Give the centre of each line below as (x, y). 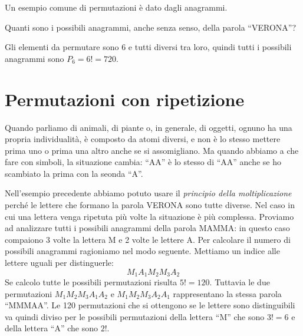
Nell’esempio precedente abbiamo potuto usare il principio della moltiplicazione (148, 193)
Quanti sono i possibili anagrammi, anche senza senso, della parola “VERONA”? (151, 27)
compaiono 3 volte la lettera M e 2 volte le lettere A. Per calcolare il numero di (148, 239)
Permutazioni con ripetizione (125, 99)
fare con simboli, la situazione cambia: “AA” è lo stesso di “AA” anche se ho (143, 162)
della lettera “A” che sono (51, 328)
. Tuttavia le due (240, 282)
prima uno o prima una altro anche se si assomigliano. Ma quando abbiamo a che (152, 150)
